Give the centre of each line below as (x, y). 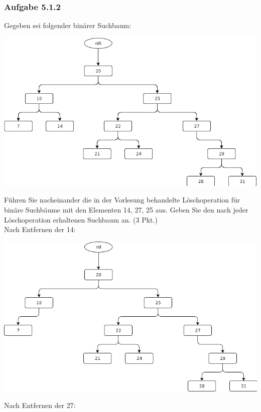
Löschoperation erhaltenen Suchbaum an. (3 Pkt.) (81, 219)
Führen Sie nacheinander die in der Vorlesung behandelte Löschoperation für (122, 200)
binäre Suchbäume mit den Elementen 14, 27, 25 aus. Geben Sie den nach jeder (126, 210)
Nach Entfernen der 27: (40, 405)
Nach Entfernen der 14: (40, 229)
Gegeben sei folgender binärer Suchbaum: (68, 25)
